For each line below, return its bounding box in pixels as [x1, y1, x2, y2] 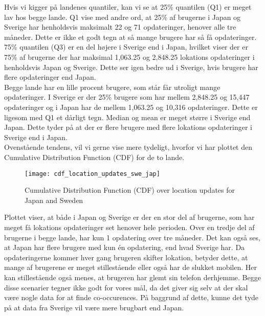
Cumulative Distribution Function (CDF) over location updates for [25, 185, 235, 195]
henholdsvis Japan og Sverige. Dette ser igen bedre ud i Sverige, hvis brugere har [4, 61, 258, 72]
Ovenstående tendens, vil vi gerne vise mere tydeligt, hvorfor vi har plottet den [4, 142, 252, 152]
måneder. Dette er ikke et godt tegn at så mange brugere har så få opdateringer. [4, 31, 257, 42]
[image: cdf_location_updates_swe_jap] [25, 170, 160, 177]
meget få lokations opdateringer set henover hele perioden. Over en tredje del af [4, 221, 255, 232]
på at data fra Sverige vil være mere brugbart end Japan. [4, 302, 184, 312]
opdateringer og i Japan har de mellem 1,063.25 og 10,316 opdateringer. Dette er [4, 101, 258, 112]
